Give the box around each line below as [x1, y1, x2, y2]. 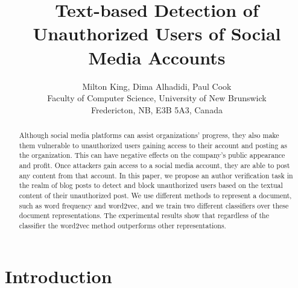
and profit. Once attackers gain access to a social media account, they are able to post [19, 160, 290, 171]
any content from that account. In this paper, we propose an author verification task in [19, 170, 293, 180]
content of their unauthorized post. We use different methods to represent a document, [19, 190, 292, 201]
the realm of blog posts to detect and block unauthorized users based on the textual [19, 180, 283, 190]
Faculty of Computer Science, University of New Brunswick [47, 92, 267, 104]
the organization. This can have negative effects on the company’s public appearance [19, 150, 285, 160]
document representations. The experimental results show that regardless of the [19, 210, 269, 221]
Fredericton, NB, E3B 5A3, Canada [91, 103, 223, 116]
